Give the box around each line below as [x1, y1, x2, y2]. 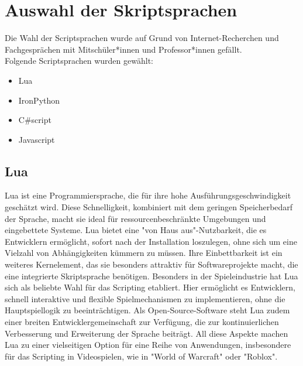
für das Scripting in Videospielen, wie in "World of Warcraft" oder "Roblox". [5, 350, 278, 362]
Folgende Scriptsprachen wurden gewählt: [5, 54, 153, 67]
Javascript [18, 133, 55, 145]
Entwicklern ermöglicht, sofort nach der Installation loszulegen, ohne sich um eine [5, 235, 297, 247]
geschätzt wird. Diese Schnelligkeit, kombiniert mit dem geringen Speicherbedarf [5, 201, 293, 213]
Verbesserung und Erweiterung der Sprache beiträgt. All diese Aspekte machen [5, 327, 288, 339]
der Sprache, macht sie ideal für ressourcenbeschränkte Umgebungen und [5, 212, 266, 224]
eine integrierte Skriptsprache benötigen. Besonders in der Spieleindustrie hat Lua [5, 269, 298, 282]
